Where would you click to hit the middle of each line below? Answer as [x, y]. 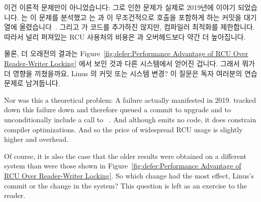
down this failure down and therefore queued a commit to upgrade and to [117, 110]
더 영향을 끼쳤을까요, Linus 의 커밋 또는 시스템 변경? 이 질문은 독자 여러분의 [123, 73]
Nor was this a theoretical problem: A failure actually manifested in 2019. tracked [130, 99]
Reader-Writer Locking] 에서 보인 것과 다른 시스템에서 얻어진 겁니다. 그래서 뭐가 [129, 63]
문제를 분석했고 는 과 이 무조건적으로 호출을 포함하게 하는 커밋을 [140, 17]
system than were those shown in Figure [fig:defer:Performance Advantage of [123, 166]
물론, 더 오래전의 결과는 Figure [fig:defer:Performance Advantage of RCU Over [126, 53]
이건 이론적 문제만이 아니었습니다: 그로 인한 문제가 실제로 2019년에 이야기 [120, 7]
